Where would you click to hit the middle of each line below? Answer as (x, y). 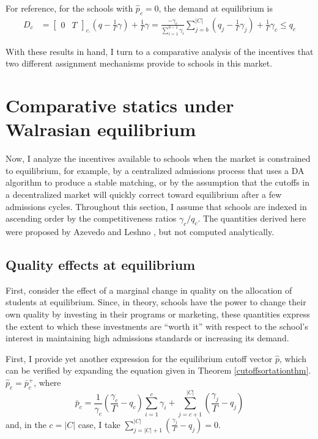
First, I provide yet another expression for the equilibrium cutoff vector (139, 358)
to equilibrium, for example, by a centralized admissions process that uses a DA (155, 170)
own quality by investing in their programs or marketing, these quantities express (158, 314)
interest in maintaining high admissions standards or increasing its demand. (147, 338)
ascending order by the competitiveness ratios (91, 218)
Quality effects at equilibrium (101, 264)
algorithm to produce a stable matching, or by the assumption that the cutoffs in (158, 182)
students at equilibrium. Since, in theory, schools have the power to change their (156, 302)
